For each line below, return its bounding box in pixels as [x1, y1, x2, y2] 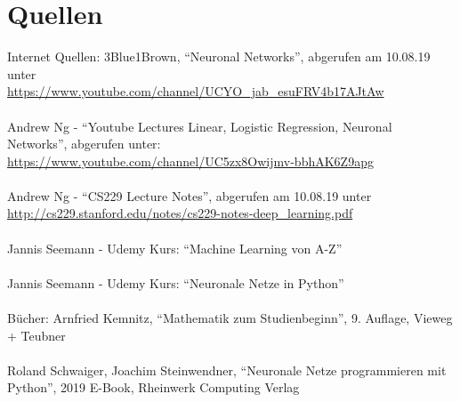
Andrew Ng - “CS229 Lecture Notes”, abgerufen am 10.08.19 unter [7, 186, 372, 205]
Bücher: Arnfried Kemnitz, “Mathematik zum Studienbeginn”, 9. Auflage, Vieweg [7, 309, 453, 327]
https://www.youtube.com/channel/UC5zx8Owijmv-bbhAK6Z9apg [7, 151, 374, 170]
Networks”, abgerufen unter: [7, 134, 161, 153]
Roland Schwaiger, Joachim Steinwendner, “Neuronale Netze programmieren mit [7, 360, 447, 379]
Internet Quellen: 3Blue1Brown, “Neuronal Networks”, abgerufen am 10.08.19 [7, 47, 431, 66]
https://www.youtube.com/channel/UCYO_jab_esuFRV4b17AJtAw [7, 82, 384, 100]
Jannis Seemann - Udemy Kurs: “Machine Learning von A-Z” [7, 238, 343, 257]
